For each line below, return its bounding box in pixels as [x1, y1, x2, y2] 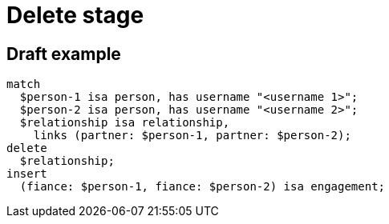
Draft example [6, 43, 121, 64]
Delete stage [6, 2, 144, 29]
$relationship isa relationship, [19, 116, 230, 130]
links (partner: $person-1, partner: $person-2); [33, 129, 351, 142]
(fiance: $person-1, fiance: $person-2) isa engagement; [19, 180, 386, 194]
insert [6, 167, 47, 181]
